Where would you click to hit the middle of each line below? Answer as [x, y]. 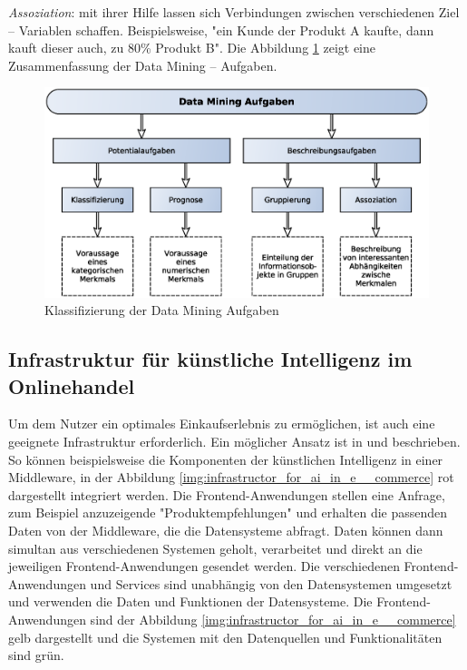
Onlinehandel [72, 385]
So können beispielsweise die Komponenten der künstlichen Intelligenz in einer [226, 459]
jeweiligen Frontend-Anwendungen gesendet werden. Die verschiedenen [204, 566]
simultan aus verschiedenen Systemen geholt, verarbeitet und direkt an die [215, 548]
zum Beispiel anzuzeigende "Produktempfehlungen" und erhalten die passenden [228, 512]
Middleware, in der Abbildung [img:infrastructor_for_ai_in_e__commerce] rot [231, 477]
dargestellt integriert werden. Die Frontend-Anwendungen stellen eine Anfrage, [227, 494]
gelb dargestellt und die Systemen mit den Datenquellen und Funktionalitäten [225, 637]
